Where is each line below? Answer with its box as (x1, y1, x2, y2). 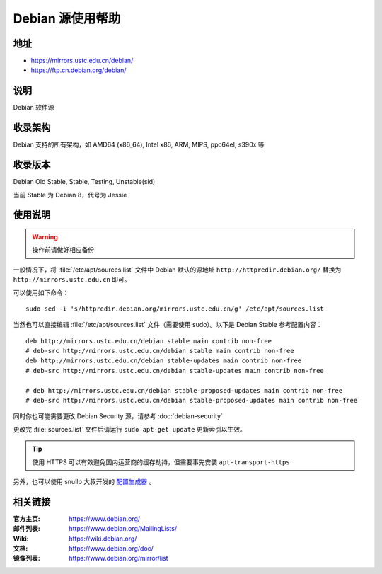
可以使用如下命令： (13, 288, 69, 297)
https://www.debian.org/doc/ (69, 544, 154, 553)
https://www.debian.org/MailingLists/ (69, 524, 177, 533)
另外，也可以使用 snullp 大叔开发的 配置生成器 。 (13, 478, 156, 486)
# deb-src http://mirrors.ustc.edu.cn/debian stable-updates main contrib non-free (25, 367, 325, 374)
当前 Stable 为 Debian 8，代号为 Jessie (13, 190, 127, 199)
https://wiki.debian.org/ (69, 534, 137, 543)
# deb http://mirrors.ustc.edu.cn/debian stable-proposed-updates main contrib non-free (25, 386, 343, 394)
